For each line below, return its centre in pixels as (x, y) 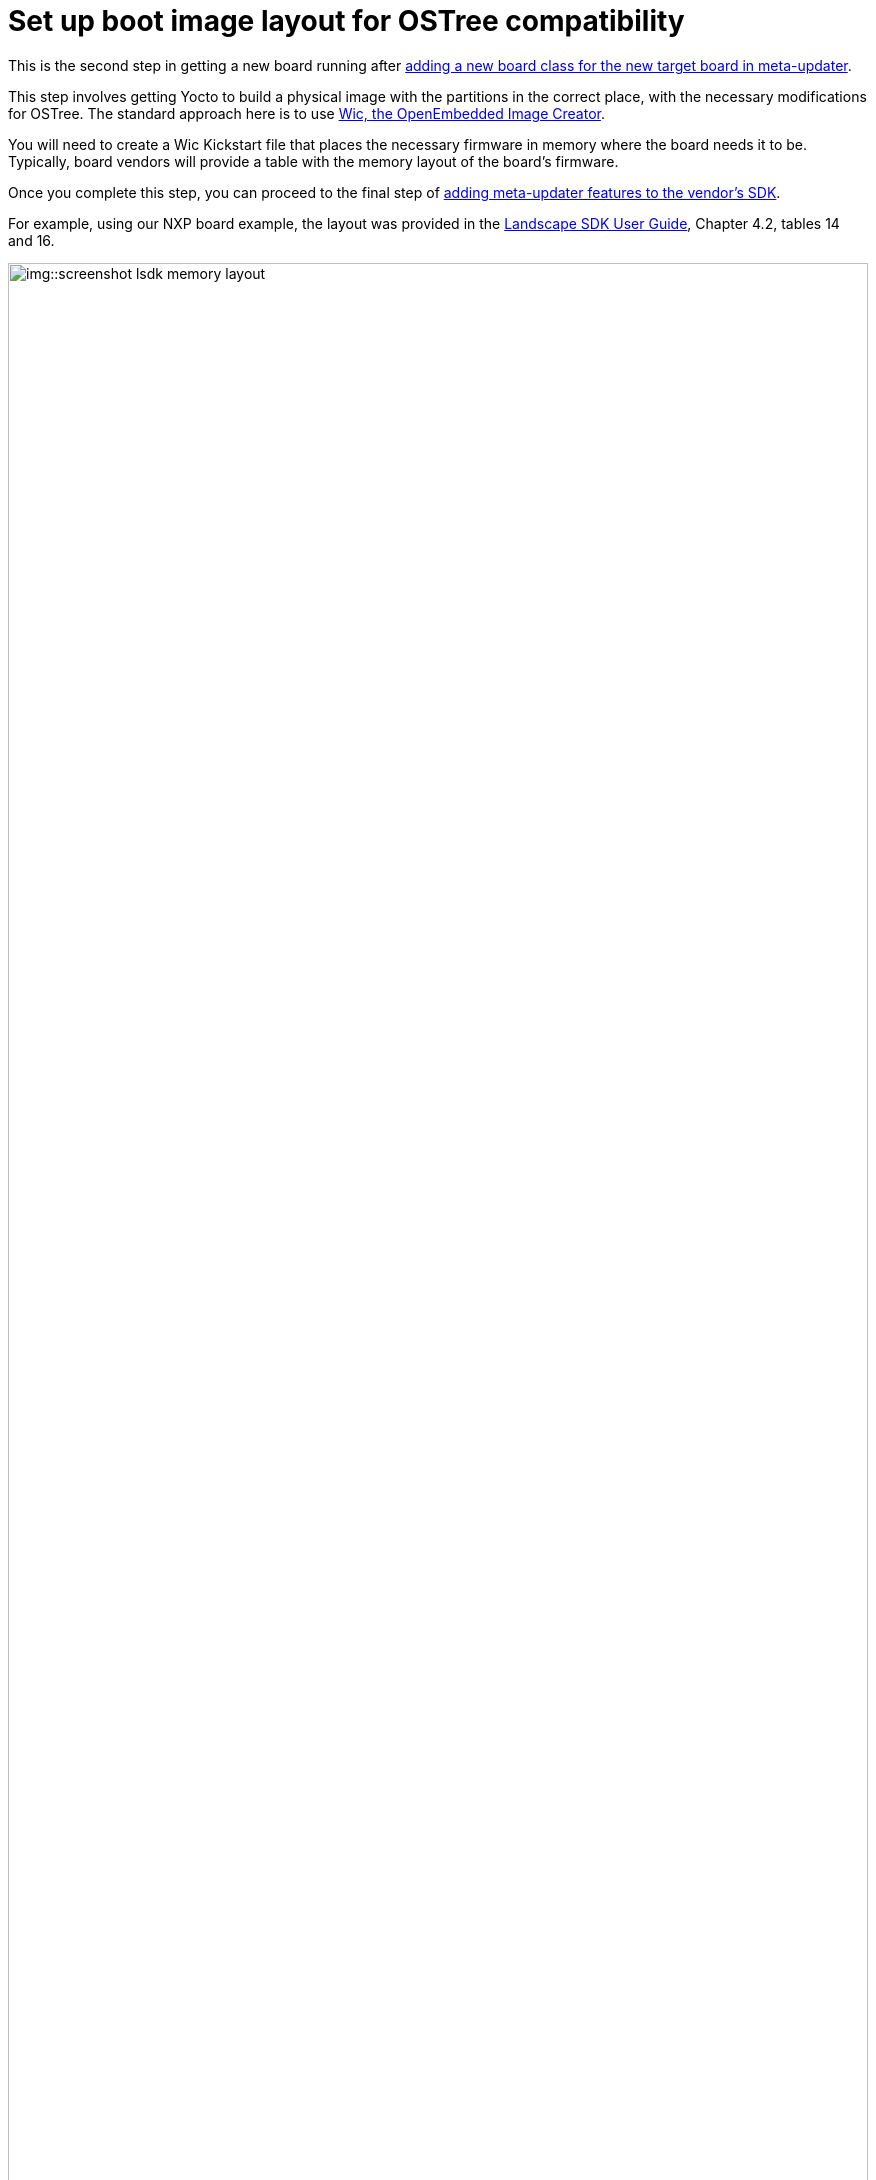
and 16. (31, 240)
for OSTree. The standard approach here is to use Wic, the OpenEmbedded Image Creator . (306, 113)
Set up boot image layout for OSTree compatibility (346, 21)
